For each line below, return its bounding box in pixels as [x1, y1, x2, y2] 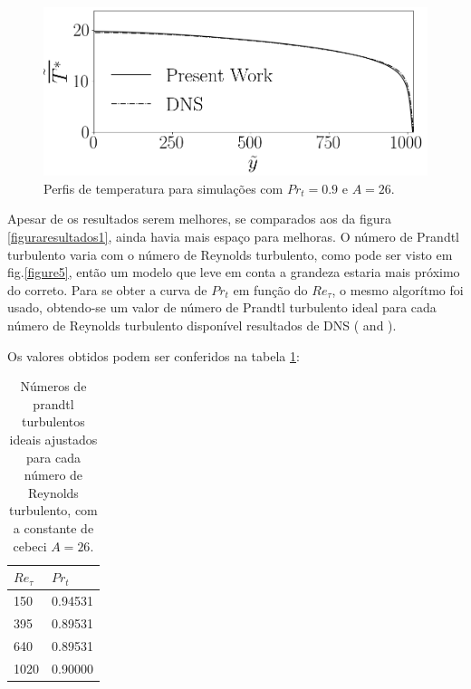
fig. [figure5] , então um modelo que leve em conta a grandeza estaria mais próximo [7, 263, 460, 282]
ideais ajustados [9, 430, 98, 449]
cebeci [13, 536, 47, 555]
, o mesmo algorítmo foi [332, 280, 464, 299]
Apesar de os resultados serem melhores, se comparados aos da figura [7, 209, 391, 228]
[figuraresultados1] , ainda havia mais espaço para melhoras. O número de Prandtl [7, 227, 460, 246]
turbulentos [22, 412, 85, 431]
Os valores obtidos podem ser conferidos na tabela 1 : [7, 346, 300, 365]
